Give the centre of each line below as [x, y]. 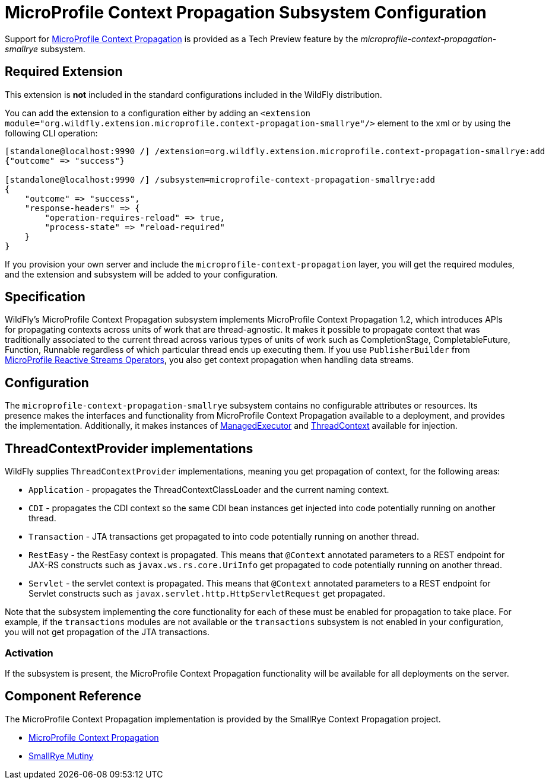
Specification [45, 297]
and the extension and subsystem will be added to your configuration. [142, 274]
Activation [29, 653]
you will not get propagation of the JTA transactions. [107, 632]
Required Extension [64, 72]
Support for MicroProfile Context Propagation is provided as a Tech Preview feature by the [182, 39]
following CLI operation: [51, 133]
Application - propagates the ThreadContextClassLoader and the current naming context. [209, 490]
